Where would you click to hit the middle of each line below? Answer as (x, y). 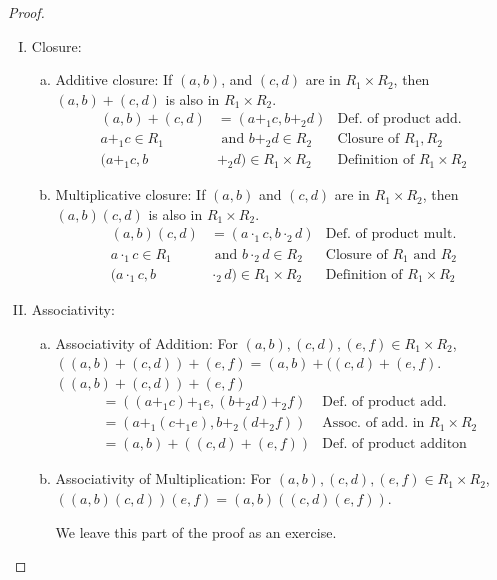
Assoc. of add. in (373, 423)
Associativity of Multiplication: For (163, 478)
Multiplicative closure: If (130, 194)
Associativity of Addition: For (147, 342)
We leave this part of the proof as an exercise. (196, 531)
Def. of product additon (394, 444)
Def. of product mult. (391, 234)
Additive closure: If (114, 79)
